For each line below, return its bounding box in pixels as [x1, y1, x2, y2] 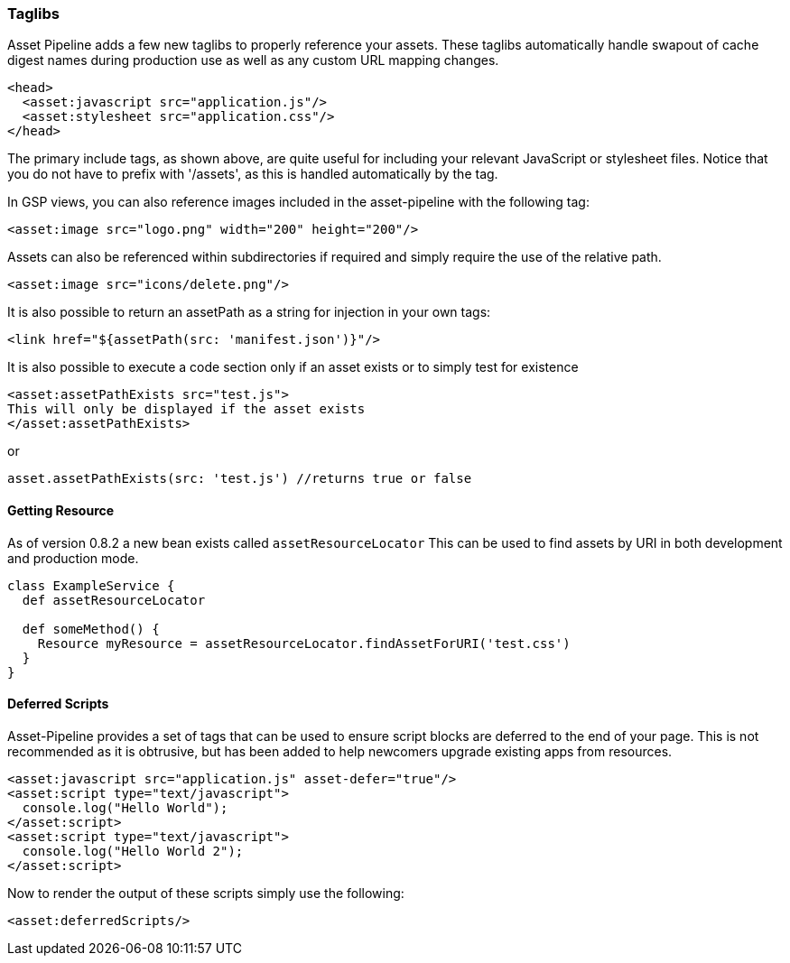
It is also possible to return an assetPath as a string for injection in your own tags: [7, 304, 491, 320]
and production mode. [7, 550, 139, 566]
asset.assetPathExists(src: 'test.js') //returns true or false [7, 471, 472, 486]
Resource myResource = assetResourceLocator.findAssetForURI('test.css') [37, 635, 571, 651]
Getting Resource [7, 502, 115, 518]
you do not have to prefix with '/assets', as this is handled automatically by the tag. [7, 166, 498, 182]
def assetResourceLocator [22, 592, 206, 607]
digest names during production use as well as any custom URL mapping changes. [7, 52, 499, 69]
